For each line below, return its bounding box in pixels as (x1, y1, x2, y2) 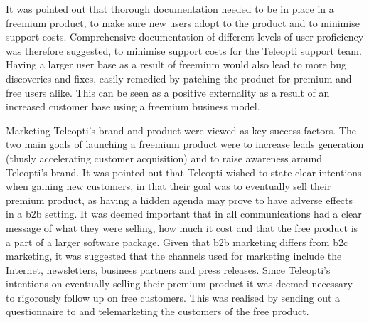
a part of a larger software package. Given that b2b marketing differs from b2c (6, 234, 348, 249)
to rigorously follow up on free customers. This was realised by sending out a (6, 290, 341, 305)
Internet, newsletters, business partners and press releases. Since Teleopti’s (6, 262, 331, 277)
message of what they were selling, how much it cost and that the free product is (6, 220, 358, 235)
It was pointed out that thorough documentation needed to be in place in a (6, 1, 334, 16)
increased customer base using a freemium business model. (6, 99, 260, 114)
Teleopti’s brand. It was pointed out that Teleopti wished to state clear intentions (6, 164, 362, 179)
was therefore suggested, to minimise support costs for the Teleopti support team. (6, 43, 362, 58)
